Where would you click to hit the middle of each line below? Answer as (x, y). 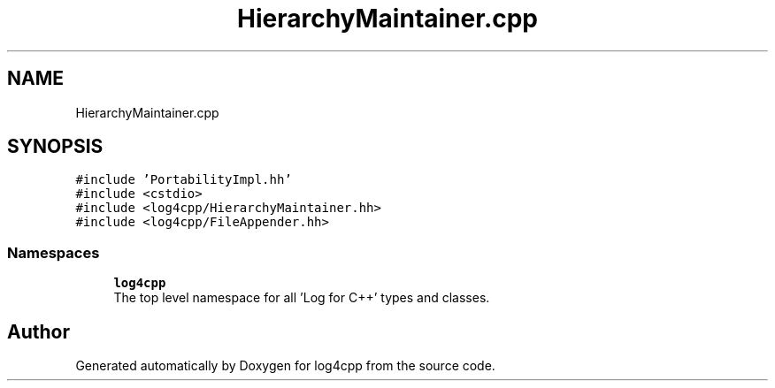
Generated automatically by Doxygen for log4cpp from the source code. (285, 366)
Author (38, 331)
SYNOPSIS (55, 147)
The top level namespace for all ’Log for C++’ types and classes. (302, 298)
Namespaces (54, 252)
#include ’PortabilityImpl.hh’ (184, 180)
